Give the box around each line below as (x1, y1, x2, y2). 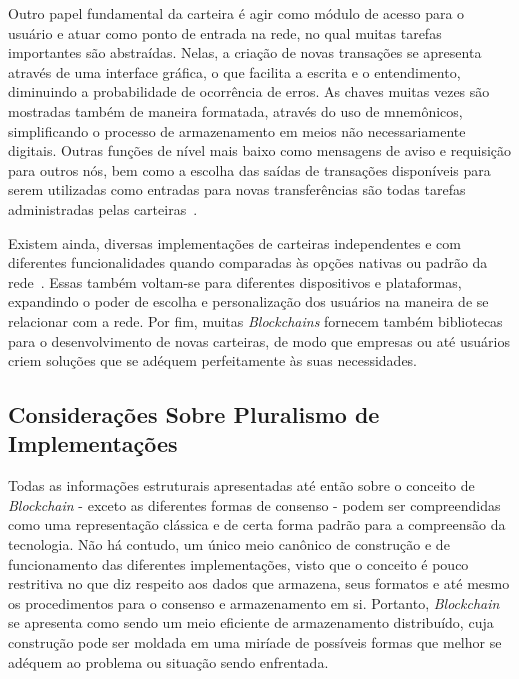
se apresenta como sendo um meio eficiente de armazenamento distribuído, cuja (8, 612, 494, 633)
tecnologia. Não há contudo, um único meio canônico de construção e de (8, 534, 450, 555)
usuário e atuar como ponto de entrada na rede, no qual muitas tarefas (8, 22, 442, 43)
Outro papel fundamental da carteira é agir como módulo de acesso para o (8, 3, 465, 23)
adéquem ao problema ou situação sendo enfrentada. (8, 651, 329, 672)
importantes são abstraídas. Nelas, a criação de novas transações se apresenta (8, 42, 482, 63)
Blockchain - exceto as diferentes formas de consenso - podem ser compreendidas (8, 494, 501, 515)
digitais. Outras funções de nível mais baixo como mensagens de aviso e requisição (8, 140, 512, 161)
